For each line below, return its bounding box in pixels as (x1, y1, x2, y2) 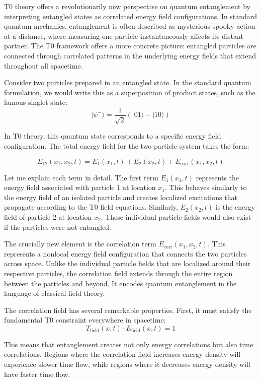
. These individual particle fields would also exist (101, 211, 251, 222)
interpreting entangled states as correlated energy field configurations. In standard (4, 11, 257, 21)
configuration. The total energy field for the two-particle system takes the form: (4, 140, 249, 151)
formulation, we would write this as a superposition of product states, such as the (4, 87, 255, 97)
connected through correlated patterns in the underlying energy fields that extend (4, 50, 256, 60)
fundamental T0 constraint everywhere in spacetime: (4, 314, 166, 325)
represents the (196, 172, 239, 182)
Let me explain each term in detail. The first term (4, 172, 158, 182)
